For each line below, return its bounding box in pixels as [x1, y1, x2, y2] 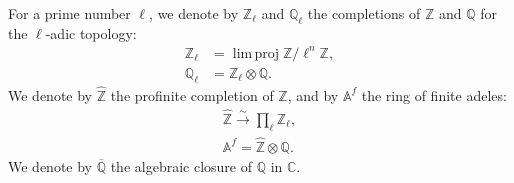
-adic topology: [45, 22, 137, 43]
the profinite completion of [110, 84, 274, 105]
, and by [287, 84, 339, 105]
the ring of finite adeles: [361, 84, 507, 105]
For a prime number [8, 3, 131, 23]
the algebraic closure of [110, 155, 252, 176]
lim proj [232, 46, 280, 61]
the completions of [307, 3, 421, 23]
